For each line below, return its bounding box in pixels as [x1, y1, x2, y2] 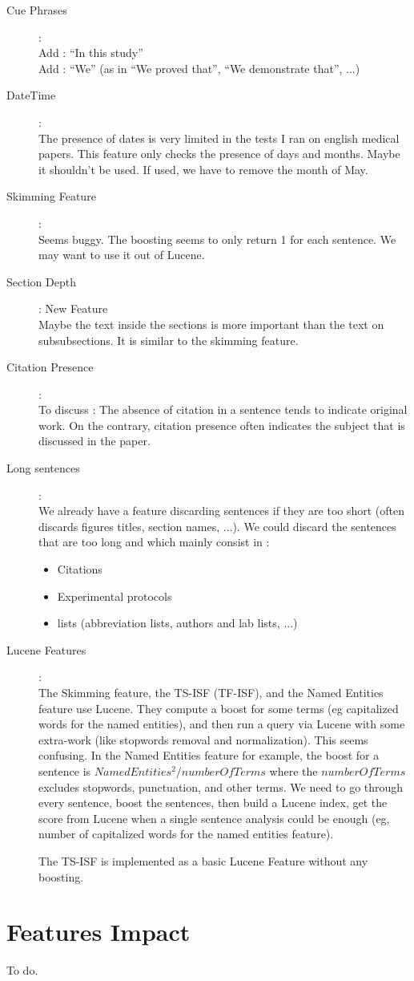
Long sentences [6, 460, 80, 476]
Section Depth [6, 273, 76, 290]
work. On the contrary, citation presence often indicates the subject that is [38, 416, 405, 433]
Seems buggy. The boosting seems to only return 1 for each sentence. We [38, 230, 396, 247]
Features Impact [6, 915, 191, 948]
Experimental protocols [57, 587, 172, 604]
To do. [6, 962, 38, 979]
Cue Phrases [6, 2, 67, 18]
